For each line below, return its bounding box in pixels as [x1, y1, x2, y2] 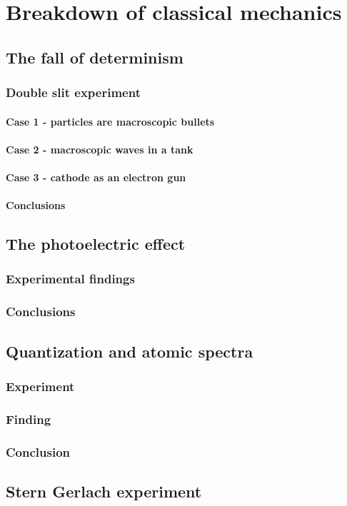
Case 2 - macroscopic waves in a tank [6, 141, 193, 156]
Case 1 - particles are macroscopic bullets [6, 113, 215, 128]
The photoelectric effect [6, 233, 186, 255]
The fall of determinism [6, 46, 183, 68]
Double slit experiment [6, 84, 141, 101]
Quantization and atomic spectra [6, 340, 253, 362]
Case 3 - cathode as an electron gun [6, 169, 186, 184]
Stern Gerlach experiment [6, 480, 202, 502]
